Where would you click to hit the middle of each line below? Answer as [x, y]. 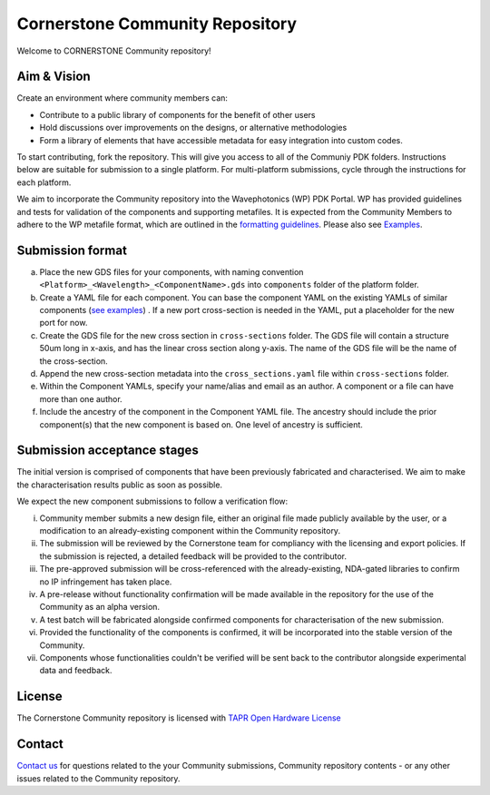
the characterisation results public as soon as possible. [119, 485]
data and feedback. [76, 671]
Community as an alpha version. [100, 607]
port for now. [64, 323]
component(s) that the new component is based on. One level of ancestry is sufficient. [201, 424]
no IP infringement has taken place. [106, 582]
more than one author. [81, 398]
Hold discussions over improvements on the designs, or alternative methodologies [193, 128]
